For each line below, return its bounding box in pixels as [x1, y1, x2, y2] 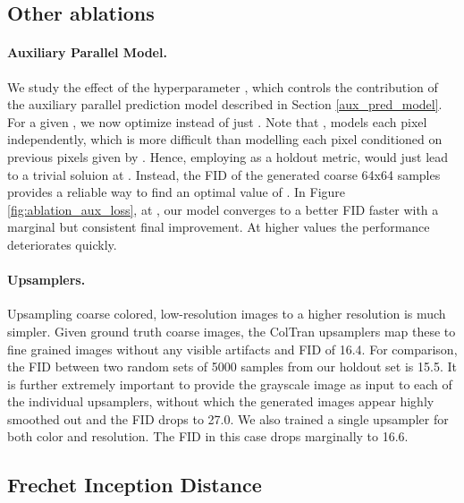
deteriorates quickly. [7, 234, 117, 253]
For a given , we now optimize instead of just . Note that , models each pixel [7, 112, 427, 131]
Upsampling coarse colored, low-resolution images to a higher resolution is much [7, 304, 446, 323]
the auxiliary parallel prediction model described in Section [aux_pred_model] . [7, 95, 443, 114]
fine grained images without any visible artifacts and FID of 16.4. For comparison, [7, 339, 458, 358]
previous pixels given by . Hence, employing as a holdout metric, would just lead [7, 147, 449, 166]
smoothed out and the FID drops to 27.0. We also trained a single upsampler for [7, 409, 449, 428]
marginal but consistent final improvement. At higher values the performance [7, 217, 430, 236]
